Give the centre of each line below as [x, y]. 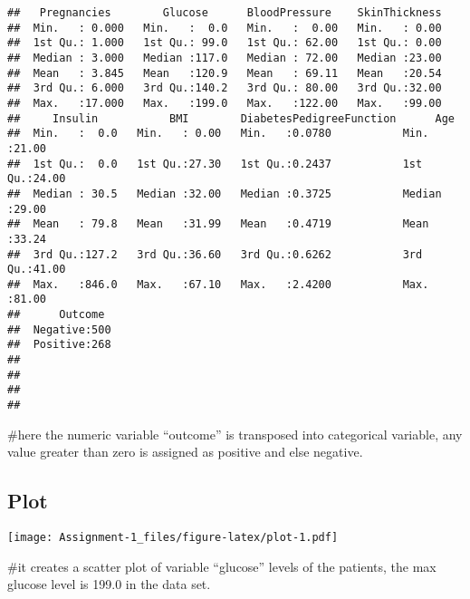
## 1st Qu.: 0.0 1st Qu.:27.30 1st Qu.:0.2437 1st [215, 164]
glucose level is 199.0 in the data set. [109, 584]
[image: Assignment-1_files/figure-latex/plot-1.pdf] [173, 538]
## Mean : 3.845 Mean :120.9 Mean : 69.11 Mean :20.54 [225, 73]
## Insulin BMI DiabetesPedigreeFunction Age [231, 118]
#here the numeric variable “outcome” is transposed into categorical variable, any [235, 434]
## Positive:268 [59, 345]
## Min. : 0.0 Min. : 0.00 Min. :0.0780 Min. [218, 134]
